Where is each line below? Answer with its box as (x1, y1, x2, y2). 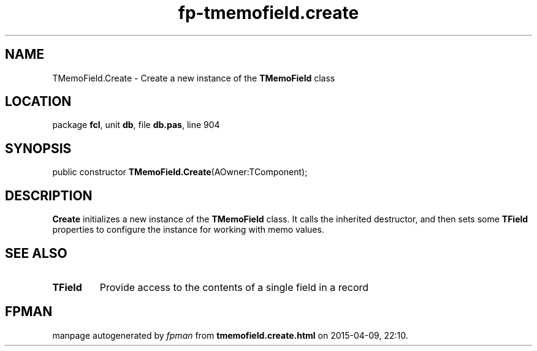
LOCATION (5, 94, 72, 110)
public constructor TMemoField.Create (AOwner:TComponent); (52, 167, 308, 178)
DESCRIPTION (5, 187, 93, 203)
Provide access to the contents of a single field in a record (99, 281, 369, 293)
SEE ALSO (5, 245, 67, 261)
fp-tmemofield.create (178, 2, 359, 23)
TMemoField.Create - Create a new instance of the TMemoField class (52, 72, 335, 83)
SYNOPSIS (5, 140, 72, 156)
